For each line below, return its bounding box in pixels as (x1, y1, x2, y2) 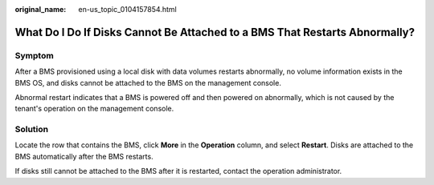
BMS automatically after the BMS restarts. (14, 151, 154, 161)
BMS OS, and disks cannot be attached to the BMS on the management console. (14, 78, 281, 87)
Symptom (14, 50, 54, 61)
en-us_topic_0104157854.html (78, 5, 177, 14)
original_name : (14, 5, 67, 14)
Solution (14, 124, 49, 135)
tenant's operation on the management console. (14, 104, 174, 114)
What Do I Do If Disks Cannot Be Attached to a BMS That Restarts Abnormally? (14, 25, 416, 39)
